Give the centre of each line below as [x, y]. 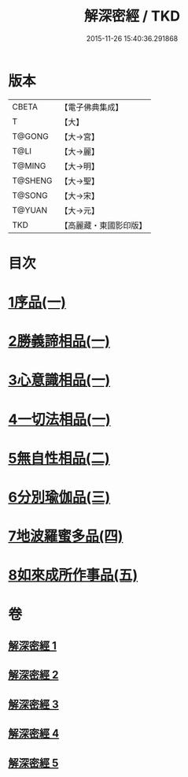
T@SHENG [32, 180]
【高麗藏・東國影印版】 [103, 225]
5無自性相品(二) [59, 458]
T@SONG [30, 195]
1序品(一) [37, 302]
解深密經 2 [33, 675]
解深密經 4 [34, 734]
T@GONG [30, 136]
